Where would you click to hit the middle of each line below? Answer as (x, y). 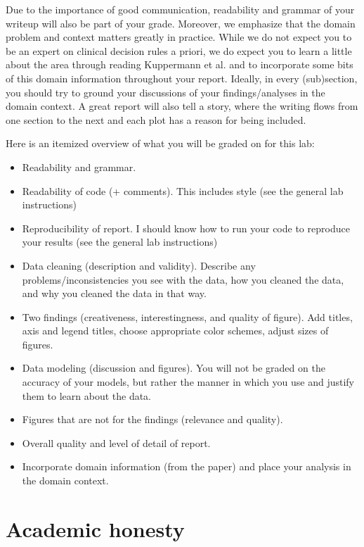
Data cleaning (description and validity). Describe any (139, 265)
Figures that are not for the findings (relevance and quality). (152, 419)
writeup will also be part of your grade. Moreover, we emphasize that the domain (181, 23)
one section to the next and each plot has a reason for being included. (156, 119)
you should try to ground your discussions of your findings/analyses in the (165, 92)
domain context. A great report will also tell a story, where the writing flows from (182, 106)
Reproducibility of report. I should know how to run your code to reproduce (186, 228)
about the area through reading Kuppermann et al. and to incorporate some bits (180, 64)
